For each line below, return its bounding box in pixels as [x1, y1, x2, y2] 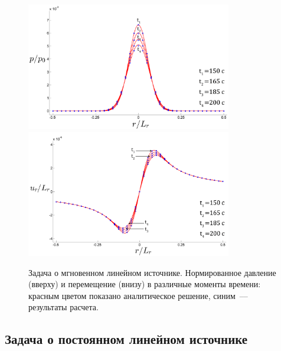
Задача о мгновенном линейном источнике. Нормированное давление [28, 266, 276, 278]
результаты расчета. [28, 301, 99, 313]
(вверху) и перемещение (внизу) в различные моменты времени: [28, 278, 261, 290]
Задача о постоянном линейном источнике [5, 330, 248, 348]
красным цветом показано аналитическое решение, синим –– [28, 289, 248, 301]
